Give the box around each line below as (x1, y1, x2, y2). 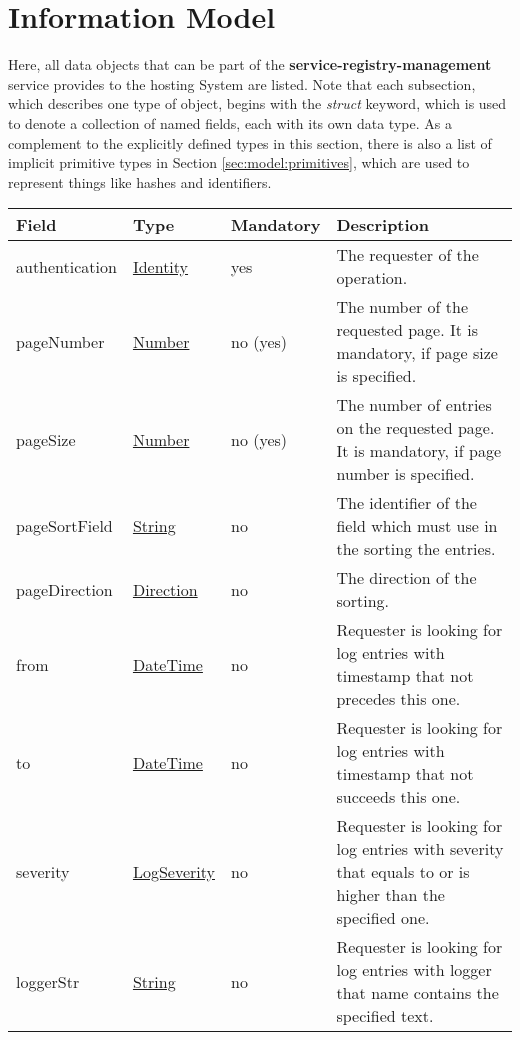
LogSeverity (132, 860, 215, 884)
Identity (132, 254, 189, 278)
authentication (16, 254, 117, 278)
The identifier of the (336, 491, 477, 515)
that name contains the (336, 981, 499, 1005)
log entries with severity (336, 837, 504, 861)
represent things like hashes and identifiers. (8, 171, 272, 192)
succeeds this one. (336, 785, 461, 809)
